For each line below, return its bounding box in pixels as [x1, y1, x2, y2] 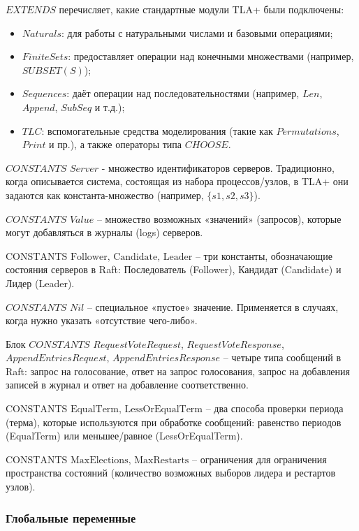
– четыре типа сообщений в [223, 350, 342, 365]
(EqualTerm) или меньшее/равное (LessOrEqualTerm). [6, 428, 243, 443]
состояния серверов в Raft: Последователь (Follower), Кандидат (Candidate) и [6, 262, 342, 277]
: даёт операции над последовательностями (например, [66, 86, 300, 101]
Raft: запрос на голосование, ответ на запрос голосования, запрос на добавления [6, 363, 351, 378]
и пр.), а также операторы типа [49, 137, 182, 152]
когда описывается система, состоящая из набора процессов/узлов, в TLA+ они [6, 174, 349, 189]
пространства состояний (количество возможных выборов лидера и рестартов [6, 465, 336, 480]
